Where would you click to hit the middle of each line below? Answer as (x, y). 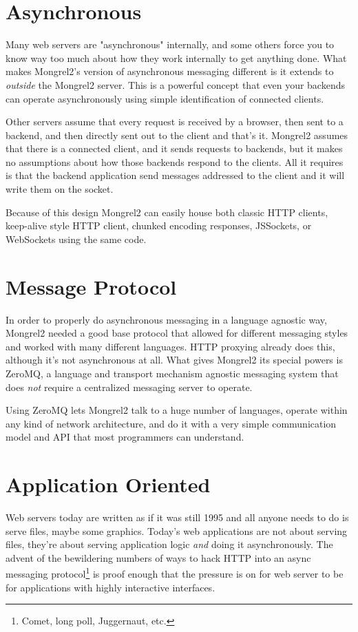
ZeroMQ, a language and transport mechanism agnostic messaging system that (172, 373)
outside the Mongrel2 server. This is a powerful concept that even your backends (175, 84)
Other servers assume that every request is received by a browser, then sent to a (175, 122)
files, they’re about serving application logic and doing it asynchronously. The (169, 544)
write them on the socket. (60, 189)
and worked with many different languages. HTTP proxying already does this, (170, 346)
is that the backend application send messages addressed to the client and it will (175, 175)
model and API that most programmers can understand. (125, 437)
